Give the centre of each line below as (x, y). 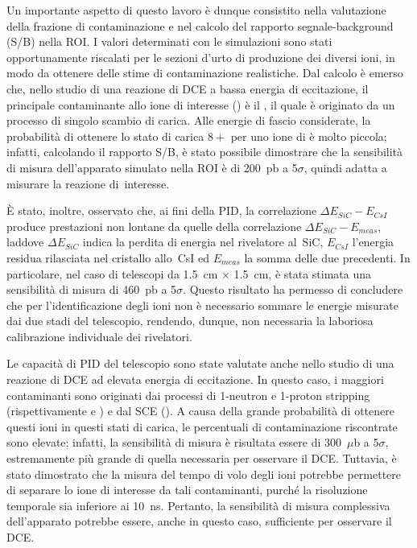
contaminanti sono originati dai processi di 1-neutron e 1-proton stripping (188, 395)
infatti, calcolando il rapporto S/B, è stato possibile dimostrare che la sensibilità (204, 152)
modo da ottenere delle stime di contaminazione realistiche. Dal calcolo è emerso (205, 73)
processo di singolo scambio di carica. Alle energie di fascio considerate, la (189, 120)
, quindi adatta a (345, 167)
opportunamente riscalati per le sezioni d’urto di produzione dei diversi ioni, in (201, 57)
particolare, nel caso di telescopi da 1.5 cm (112, 273)
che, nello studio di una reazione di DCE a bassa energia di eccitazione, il (188, 88)
